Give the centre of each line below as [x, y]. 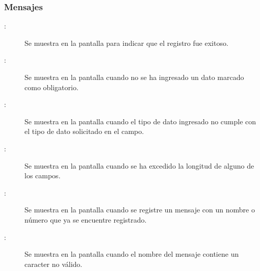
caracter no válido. [54, 264]
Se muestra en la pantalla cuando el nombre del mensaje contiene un [132, 254]
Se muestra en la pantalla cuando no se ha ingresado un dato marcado [134, 77]
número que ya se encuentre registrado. [86, 219]
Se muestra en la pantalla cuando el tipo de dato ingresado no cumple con [140, 121]
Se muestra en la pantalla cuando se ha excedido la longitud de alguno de [139, 165]
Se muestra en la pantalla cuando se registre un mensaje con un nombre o [140, 210]
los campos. [43, 175]
